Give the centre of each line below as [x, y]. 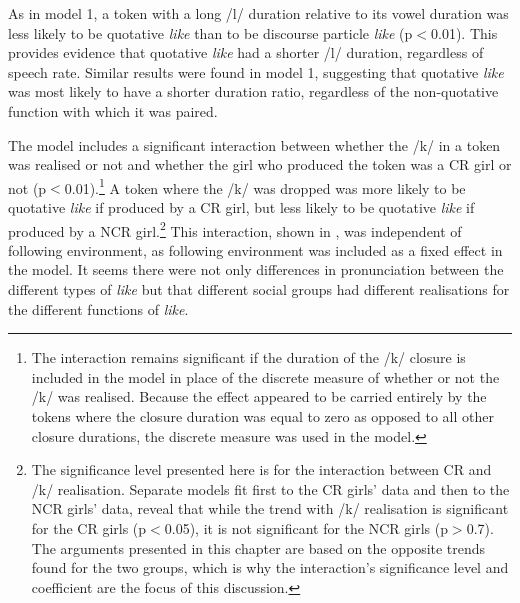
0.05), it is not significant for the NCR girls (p [306, 527]
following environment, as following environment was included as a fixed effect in [255, 249]
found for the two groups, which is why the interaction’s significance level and [270, 567]
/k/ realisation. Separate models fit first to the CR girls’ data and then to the [270, 488]
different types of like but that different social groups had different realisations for [259, 289]
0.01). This [464, 32]
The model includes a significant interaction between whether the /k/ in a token [254, 144]
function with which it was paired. [113, 110]
